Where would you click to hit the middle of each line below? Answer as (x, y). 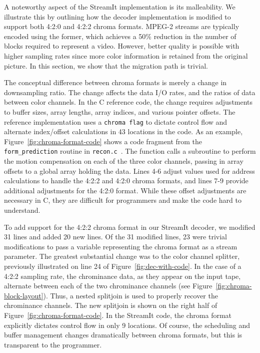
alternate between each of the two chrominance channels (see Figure (108, 286)
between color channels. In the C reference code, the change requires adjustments (128, 102)
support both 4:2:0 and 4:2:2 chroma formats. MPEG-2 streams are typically (122, 26)
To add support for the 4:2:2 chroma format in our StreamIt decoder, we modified (130, 227)
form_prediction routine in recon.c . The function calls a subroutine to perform (130, 151)
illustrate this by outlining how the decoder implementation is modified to (117, 16)
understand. (22, 210)
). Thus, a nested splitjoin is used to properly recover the (130, 295)
